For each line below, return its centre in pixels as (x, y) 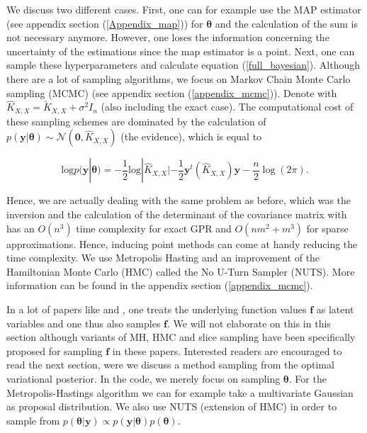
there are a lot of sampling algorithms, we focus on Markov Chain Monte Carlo (179, 78)
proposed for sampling (55, 350)
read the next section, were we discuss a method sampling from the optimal (170, 365)
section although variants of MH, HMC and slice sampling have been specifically (181, 337)
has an (21, 228)
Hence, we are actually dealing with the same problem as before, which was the (179, 200)
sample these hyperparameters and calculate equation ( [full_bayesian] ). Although (183, 65)
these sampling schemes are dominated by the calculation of (136, 121)
